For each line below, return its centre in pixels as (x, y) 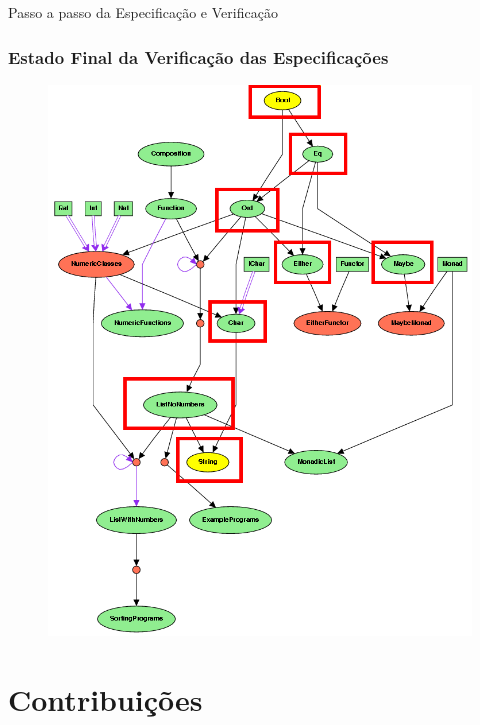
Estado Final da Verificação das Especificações (198, 56)
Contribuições (105, 699)
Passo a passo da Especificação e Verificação (143, 12)
